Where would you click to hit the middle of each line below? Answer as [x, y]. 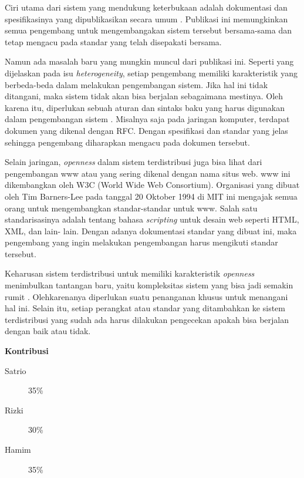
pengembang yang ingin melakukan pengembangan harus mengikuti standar [141, 242]
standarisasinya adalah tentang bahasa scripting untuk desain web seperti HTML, [152, 219]
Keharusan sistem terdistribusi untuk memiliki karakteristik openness [130, 273]
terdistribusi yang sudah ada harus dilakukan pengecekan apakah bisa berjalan [147, 319]
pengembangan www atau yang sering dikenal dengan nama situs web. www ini [148, 173]
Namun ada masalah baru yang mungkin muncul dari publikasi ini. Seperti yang [149, 61]
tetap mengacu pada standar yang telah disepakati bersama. [113, 41]
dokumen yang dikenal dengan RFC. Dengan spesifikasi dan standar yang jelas [146, 130]
